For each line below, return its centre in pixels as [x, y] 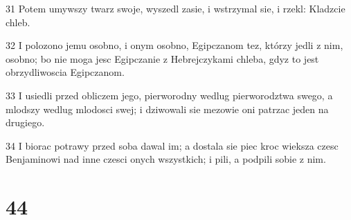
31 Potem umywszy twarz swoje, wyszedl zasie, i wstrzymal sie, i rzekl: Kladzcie [175, 8]
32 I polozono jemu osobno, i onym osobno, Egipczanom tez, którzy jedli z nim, [174, 45]
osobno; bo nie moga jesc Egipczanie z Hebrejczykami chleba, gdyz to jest [162, 58]
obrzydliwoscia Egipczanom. [65, 72]
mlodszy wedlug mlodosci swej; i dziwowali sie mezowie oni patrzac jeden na [167, 109]
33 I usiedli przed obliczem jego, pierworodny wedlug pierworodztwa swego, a [169, 95]
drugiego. [25, 122]
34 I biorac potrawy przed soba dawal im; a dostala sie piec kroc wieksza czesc [172, 145]
